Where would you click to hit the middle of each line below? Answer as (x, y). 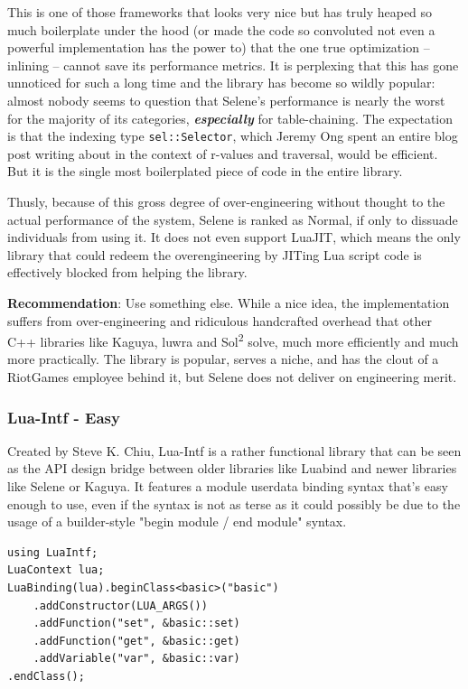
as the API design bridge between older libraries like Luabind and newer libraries (232, 468)
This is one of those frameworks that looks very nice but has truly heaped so (220, 12)
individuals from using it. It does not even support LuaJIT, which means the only (234, 237)
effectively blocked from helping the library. (127, 272)
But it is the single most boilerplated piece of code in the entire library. (205, 171)
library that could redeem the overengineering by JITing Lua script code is (215, 254)
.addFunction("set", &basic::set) (136, 624)
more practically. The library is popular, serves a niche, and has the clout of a (223, 359)
